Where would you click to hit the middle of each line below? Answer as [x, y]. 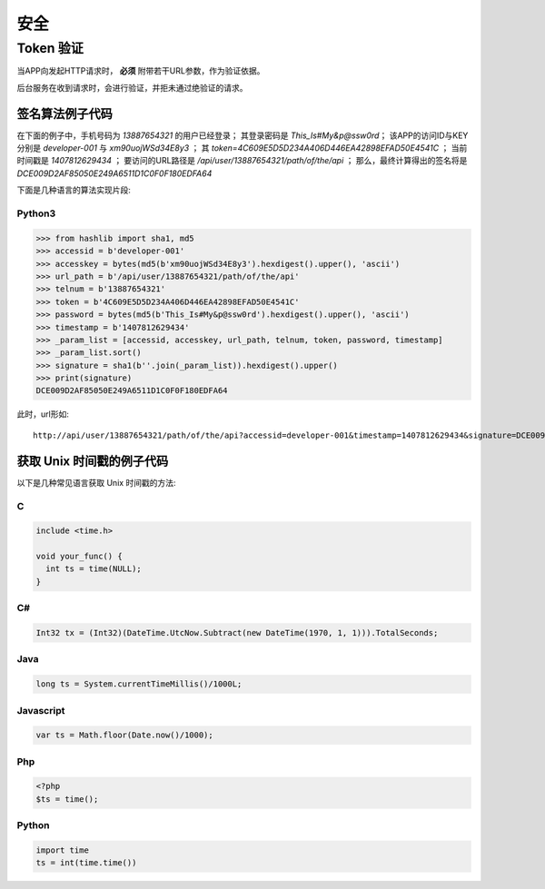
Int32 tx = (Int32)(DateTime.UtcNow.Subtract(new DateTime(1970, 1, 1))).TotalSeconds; [237, 633]
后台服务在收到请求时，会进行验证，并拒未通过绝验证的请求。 [132, 87]
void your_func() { [79, 557]
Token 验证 [50, 48]
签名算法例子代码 [64, 114]
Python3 [36, 213]
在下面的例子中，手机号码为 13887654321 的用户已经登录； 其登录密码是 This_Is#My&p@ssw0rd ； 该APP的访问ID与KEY [243, 135]
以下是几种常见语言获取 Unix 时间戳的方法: [96, 482]
